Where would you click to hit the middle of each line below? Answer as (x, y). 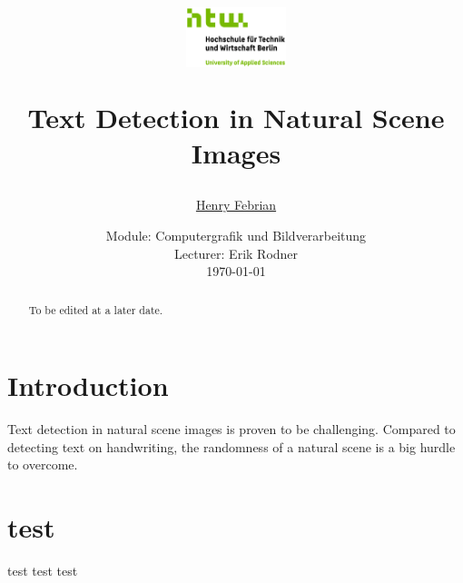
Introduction (88, 385)
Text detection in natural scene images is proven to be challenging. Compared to (231, 429)
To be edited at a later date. (96, 309)
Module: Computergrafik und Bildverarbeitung (236, 235)
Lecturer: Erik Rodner (236, 253)
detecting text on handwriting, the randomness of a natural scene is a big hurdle (231, 446)
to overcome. (43, 464)
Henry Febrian (236, 205)
